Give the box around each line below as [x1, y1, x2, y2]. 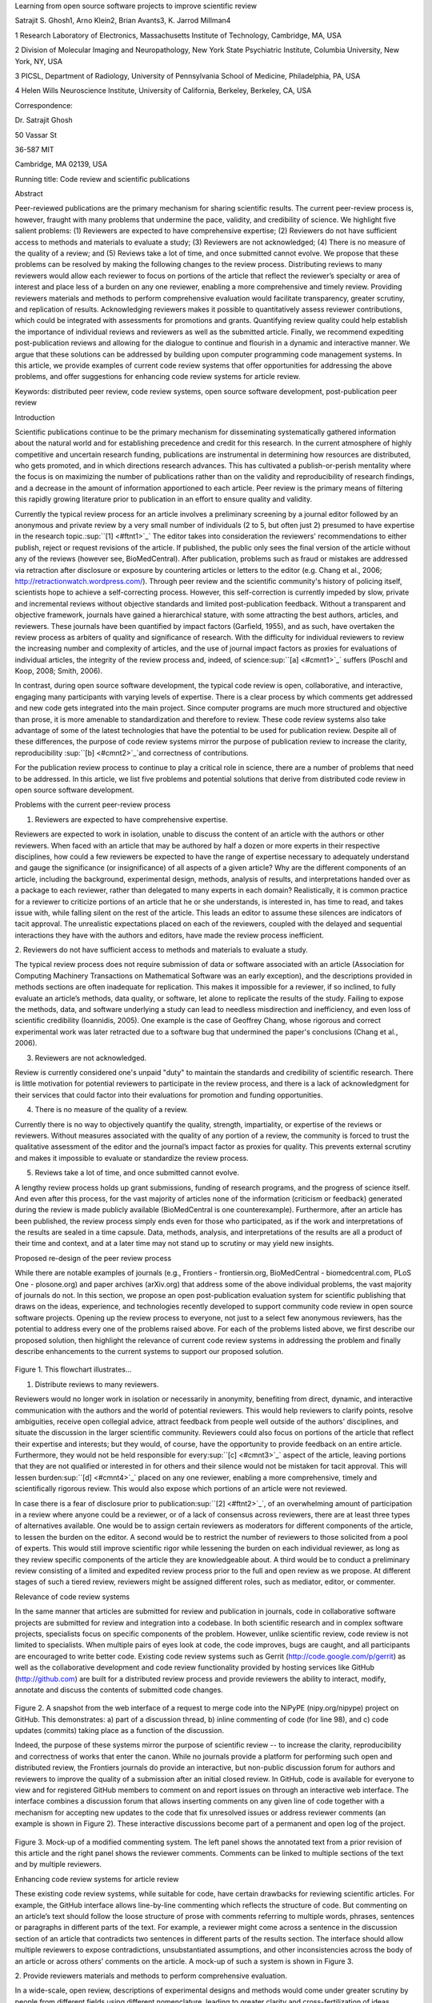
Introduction [14, 413, 55, 422]
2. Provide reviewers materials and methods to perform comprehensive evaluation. [14, 1971, 288, 1981]
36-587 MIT [14, 144, 55, 154]
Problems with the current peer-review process [14, 800, 171, 809]
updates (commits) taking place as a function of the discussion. [14, 1726, 224, 1735]
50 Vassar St [14, 130, 58, 139]
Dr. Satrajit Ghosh [14, 115, 74, 125]
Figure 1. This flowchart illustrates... [14, 1364, 132, 1374]
